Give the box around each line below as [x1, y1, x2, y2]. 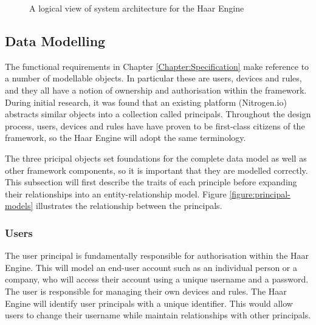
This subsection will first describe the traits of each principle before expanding [5, 176, 297, 188]
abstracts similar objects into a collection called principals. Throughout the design [5, 108, 311, 120]
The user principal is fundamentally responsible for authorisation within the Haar [5, 249, 309, 262]
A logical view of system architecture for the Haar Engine [29, 2, 244, 14]
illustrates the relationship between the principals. [36, 199, 222, 212]
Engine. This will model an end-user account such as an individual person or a [5, 261, 297, 273]
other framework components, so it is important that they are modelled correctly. [5, 163, 308, 176]
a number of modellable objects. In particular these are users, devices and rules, [5, 72, 302, 84]
